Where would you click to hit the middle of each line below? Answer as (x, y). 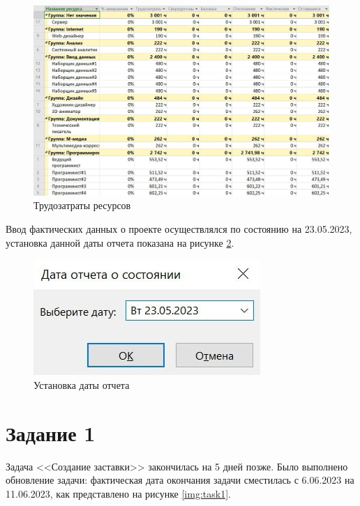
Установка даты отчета (82, 384)
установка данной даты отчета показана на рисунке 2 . (120, 242)
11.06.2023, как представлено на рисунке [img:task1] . (118, 493)
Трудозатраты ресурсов (82, 205)
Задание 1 (51, 432)
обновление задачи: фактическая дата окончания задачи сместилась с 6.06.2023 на (180, 480)
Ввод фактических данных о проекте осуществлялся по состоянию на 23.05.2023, (179, 229)
